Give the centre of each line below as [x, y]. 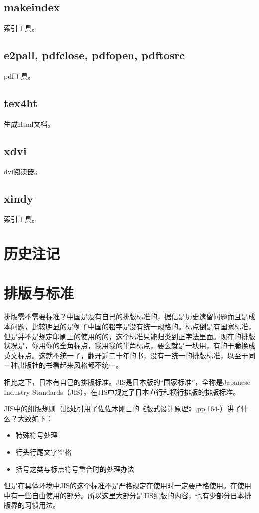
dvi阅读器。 [23, 171]
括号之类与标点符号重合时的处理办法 [75, 468]
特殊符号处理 [37, 435]
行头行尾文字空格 [44, 452]
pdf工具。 [20, 76]
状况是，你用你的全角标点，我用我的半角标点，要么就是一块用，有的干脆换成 [129, 346]
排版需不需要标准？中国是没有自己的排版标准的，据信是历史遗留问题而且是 [126, 316]
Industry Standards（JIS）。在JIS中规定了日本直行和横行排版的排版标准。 [122, 392]
